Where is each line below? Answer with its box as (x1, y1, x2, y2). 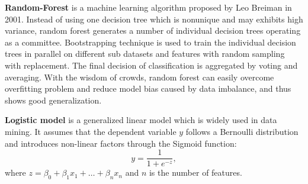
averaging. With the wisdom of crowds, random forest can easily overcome (5, 70, 274, 83)
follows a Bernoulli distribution (185, 125, 299, 137)
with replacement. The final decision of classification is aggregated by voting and (5, 59, 298, 71)
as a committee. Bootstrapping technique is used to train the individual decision (5, 35, 296, 48)
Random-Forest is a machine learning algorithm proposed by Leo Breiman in (5, 1, 292, 13)
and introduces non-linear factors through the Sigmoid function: (5, 137, 237, 149)
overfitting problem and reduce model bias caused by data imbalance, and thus (5, 82, 291, 95)
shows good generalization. (5, 93, 102, 106)
